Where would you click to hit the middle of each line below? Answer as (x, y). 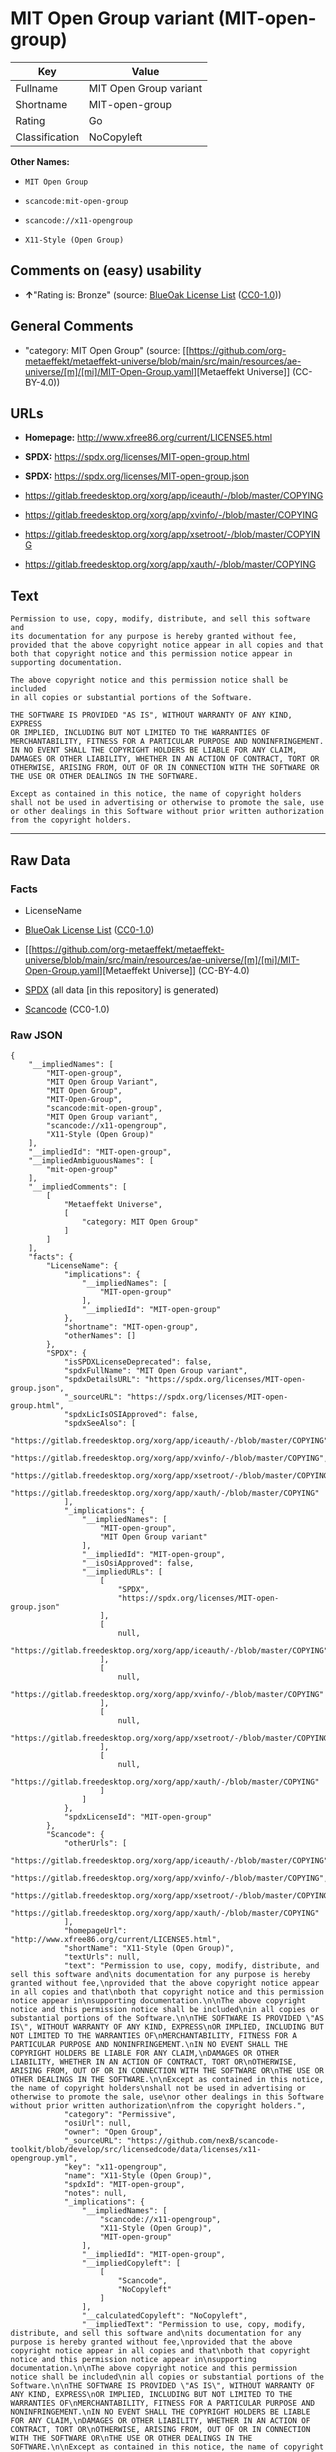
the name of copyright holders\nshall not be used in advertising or (158, 2088)
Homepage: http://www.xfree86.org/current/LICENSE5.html (148, 438)
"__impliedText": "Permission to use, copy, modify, (194, 2325)
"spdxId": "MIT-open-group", (124, 2185)
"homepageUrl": (95, 1931)
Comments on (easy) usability (106, 270)
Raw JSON (36, 1035)
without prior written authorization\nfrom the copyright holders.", (158, 2106)
